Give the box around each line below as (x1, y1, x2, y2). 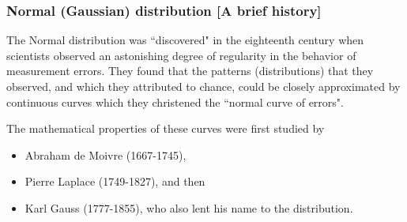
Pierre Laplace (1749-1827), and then (24, 173, 205, 190)
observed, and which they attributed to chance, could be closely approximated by (6, 78, 401, 94)
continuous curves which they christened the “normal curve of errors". (6, 93, 344, 110)
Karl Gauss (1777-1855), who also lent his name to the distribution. (24, 199, 353, 216)
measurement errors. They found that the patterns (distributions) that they (6, 62, 374, 79)
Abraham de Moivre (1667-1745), (24, 146, 187, 163)
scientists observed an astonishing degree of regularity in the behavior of (6, 47, 356, 63)
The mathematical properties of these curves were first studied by (6, 120, 325, 137)
